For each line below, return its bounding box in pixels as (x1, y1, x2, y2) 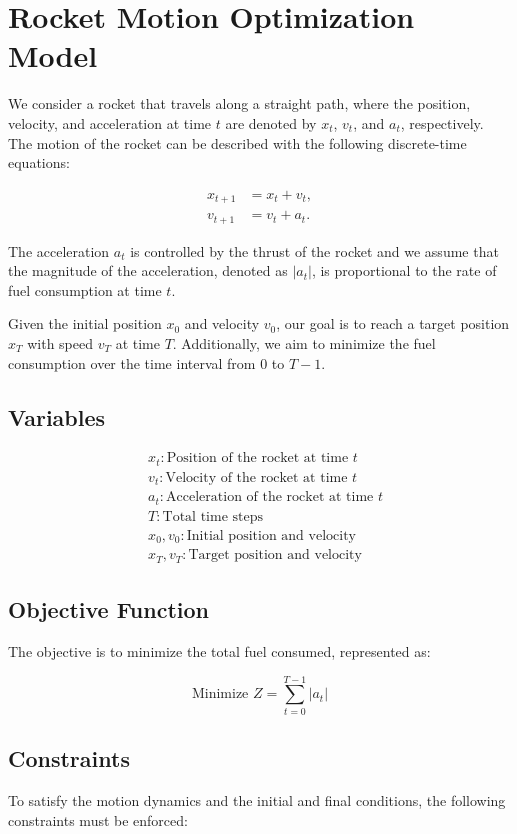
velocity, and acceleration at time (8, 112, 212, 133)
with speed (27, 333, 93, 354)
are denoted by (225, 112, 317, 133)
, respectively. (400, 112, 484, 133)
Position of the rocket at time (166, 451, 349, 466)
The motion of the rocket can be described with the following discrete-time (8, 132, 467, 153)
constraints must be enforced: (8, 809, 188, 830)
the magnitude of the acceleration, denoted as (8, 260, 288, 281)
